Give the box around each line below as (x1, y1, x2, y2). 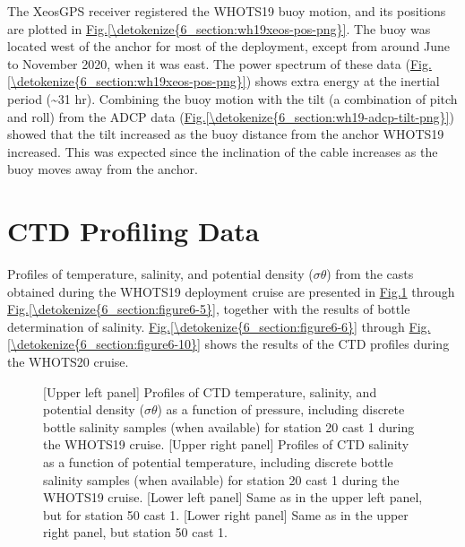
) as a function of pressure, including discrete (157, 400, 405, 419)
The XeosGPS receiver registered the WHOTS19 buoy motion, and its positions (7, 2, 446, 20)
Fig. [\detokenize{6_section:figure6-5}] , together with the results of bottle (7, 300, 410, 318)
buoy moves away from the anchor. (7, 160, 198, 178)
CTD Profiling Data (7, 213, 260, 249)
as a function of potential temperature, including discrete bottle (43, 453, 393, 471)
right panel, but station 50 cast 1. (43, 523, 228, 542)
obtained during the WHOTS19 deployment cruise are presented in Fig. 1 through (7, 282, 455, 300)
